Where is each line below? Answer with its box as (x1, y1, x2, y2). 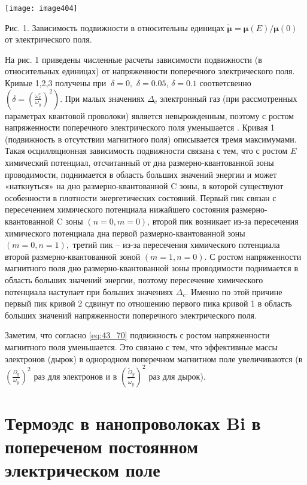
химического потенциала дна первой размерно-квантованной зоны (5, 226, 245, 239)
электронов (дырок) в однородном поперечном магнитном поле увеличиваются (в (5, 352, 303, 365)
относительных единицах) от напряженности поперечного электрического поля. (5, 65, 295, 77)
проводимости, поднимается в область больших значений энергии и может (5, 168, 277, 180)
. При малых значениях (60, 92, 145, 104)
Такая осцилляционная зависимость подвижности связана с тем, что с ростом (5, 144, 288, 157)
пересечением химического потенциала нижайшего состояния (5, 203, 229, 216)
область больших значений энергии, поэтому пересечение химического (5, 273, 263, 286)
